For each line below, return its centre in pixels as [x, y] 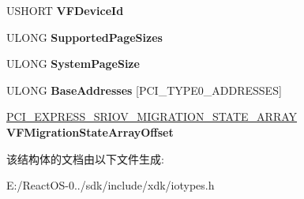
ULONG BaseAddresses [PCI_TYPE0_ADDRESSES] [144, 90]
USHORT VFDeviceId [65, 10]
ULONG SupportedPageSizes [84, 37]
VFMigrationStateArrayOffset [90, 131]
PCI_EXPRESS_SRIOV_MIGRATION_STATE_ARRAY [152, 116]
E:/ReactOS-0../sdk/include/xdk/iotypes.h [111, 185]
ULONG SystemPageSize [73, 64]
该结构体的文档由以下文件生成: [85, 158]
